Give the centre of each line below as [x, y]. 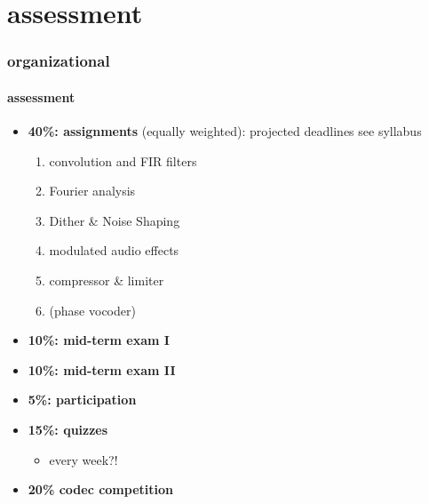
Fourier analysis [92, 191]
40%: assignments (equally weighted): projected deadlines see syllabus [225, 131]
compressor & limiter [107, 280]
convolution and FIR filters [123, 160]
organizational [59, 61]
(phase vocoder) [92, 310]
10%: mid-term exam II [102, 369]
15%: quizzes [68, 429]
